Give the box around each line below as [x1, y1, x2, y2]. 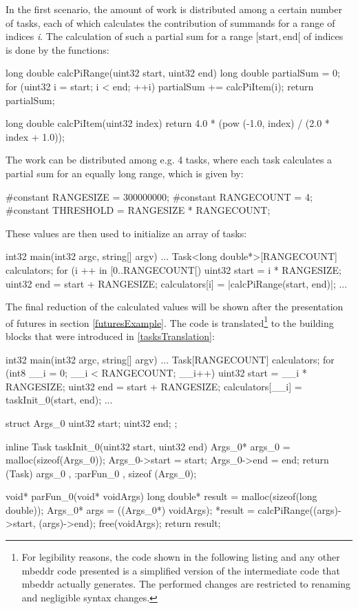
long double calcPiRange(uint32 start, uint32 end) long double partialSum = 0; [6, 66, 340, 80]
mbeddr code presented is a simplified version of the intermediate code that [21, 563, 340, 577]
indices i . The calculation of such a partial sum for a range [6, 29, 253, 43]
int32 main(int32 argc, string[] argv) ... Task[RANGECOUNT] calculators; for [6, 352, 335, 366]
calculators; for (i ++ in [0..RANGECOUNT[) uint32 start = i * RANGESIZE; [6, 262, 341, 277]
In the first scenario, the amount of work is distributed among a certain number [6, 2, 342, 16]
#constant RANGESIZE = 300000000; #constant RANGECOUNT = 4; [6, 189, 313, 203]
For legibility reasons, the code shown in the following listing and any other [21, 550, 340, 564]
